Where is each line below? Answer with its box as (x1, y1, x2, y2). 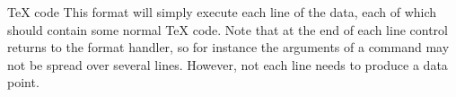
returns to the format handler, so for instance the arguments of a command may (7, 38, 450, 57)
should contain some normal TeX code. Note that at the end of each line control (7, 20, 448, 39)
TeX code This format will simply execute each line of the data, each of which (7, 3, 437, 21)
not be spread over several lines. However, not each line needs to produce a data (7, 55, 448, 74)
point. (7, 73, 39, 92)
